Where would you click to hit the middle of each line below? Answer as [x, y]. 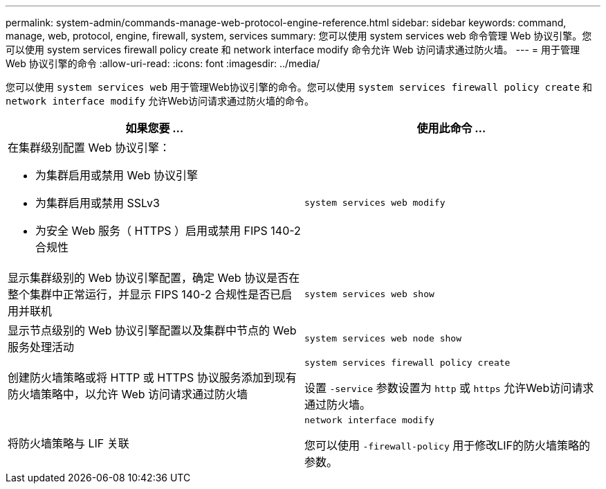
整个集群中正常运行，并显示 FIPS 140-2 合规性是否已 [145, 294]
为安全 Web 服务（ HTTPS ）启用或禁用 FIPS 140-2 [168, 231]
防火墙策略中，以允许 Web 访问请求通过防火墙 [128, 394]
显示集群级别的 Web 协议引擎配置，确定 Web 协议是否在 [154, 278]
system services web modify [375, 202]
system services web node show [383, 338]
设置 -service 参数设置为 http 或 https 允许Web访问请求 [449, 388]
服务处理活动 [41, 347]
